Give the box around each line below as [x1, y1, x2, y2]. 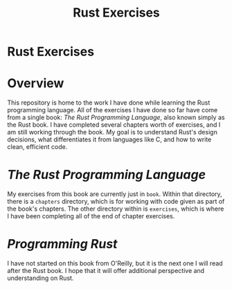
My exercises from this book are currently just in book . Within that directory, [7, 190, 223, 198]
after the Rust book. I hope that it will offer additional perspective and [7, 267, 205, 274]
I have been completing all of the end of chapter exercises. [7, 212, 175, 220]
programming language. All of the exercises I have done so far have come [7, 106, 218, 114]
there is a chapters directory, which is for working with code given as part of [7, 198, 225, 206]
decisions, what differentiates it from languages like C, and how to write [7, 135, 212, 143]
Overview [7, 76, 64, 91]
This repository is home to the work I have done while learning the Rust [7, 98, 211, 107]
